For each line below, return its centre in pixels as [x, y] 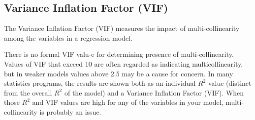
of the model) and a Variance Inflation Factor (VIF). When [154, 92]
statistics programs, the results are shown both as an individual [100, 83]
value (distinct [230, 83]
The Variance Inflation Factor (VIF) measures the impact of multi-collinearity [122, 28]
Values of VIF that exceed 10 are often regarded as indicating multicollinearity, [124, 63]
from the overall [28, 92]
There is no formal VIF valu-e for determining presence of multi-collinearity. [119, 54]
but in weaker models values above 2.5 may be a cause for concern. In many [119, 73]
